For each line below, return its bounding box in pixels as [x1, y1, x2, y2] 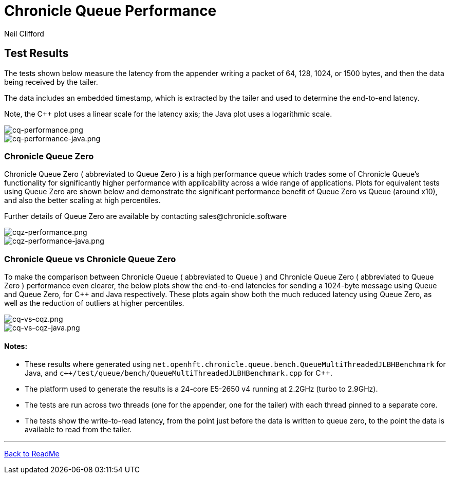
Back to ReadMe [4, 449, 60, 458]
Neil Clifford [4, 29, 44, 38]
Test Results [4, 47, 69, 60]
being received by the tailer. [4, 77, 98, 86]
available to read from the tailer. [25, 425, 132, 434]
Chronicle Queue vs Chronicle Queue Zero [4, 253, 176, 264]
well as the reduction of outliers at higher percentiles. [4, 299, 184, 308]
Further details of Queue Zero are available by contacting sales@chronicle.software [4, 212, 287, 221]
